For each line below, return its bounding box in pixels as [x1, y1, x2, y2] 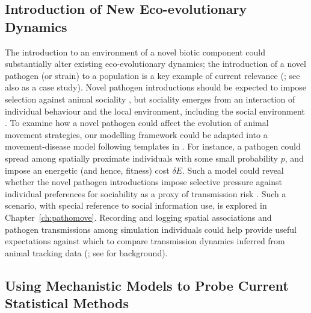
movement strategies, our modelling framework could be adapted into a [5, 128, 268, 141]
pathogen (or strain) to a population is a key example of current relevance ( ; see [5, 69, 300, 81]
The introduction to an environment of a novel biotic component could [5, 45, 265, 58]
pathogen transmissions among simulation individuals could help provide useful [5, 223, 297, 235]
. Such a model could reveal [182, 163, 284, 176]
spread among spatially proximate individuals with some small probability [5, 151, 278, 164]
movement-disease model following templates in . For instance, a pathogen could [5, 140, 301, 153]
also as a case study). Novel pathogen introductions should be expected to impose [5, 81, 307, 93]
